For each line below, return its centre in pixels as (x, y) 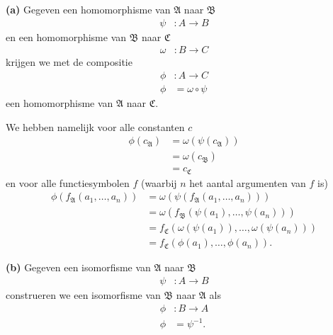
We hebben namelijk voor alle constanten (95, 126)
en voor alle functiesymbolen (68, 182)
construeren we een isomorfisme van (83, 294)
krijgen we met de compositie (69, 62)
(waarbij (159, 182)
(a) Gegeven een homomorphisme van (88, 9)
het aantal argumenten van (248, 182)
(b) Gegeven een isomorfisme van (78, 267)
